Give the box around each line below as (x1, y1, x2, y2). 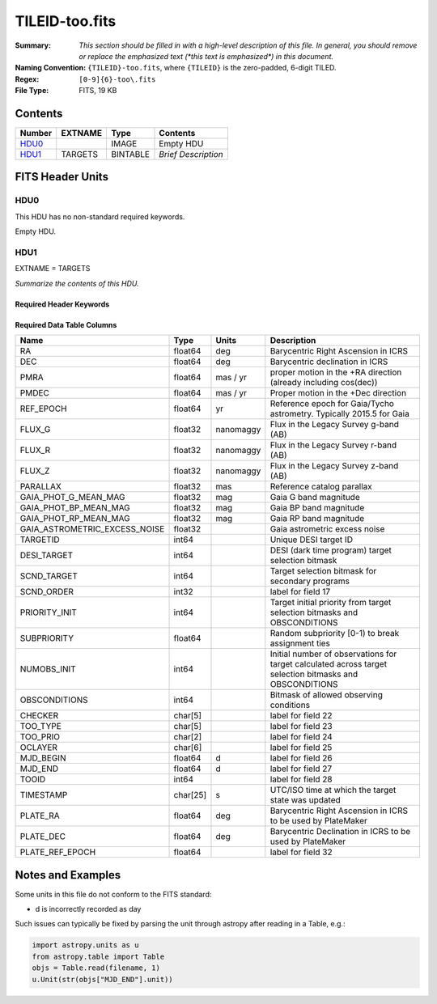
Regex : (15, 74, 40, 84)
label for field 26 (269, 752, 333, 764)
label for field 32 (269, 846, 333, 858)
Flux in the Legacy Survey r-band (269, 439, 397, 451)
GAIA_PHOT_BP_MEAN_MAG (19, 502, 131, 514)
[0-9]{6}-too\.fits (78, 74, 156, 84)
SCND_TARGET (19, 570, 78, 582)
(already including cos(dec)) (269, 377, 378, 388)
